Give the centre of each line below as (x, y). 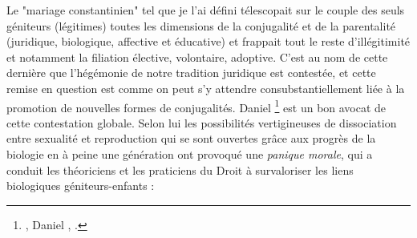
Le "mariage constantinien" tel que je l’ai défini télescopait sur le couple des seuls (206, 10)
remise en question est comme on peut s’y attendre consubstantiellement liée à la (206, 88)
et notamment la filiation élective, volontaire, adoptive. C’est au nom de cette (197, 56)
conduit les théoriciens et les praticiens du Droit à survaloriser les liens (180, 169)
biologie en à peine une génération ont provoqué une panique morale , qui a (190, 154)
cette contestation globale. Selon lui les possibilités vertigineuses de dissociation (202, 122)
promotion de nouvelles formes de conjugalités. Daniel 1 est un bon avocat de (196, 106)
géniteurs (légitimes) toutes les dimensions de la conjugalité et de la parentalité (201, 25)
